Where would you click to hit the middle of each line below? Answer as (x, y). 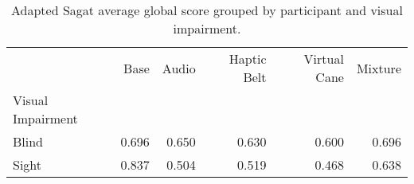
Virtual (324, 59)
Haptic (248, 59)
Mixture (379, 68)
